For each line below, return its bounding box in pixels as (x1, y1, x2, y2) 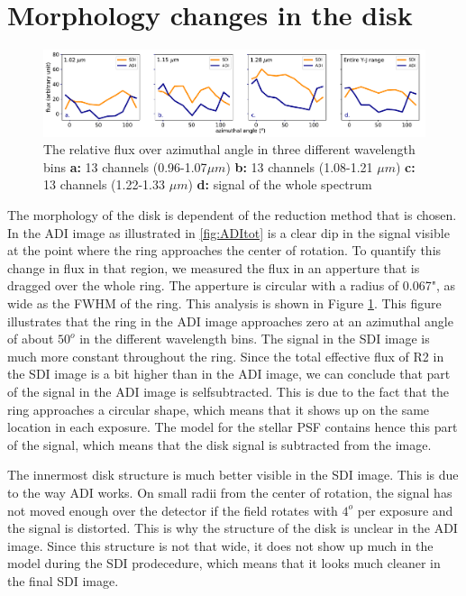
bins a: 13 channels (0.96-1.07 (43, 157, 207, 176)
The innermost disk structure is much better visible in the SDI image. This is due (7, 465, 459, 484)
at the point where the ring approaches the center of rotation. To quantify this (7, 241, 442, 260)
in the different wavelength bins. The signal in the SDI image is (79, 329, 430, 348)
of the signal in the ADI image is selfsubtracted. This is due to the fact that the (7, 382, 449, 400)
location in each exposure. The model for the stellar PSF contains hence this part (7, 417, 458, 436)
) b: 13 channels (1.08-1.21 (225, 157, 373, 176)
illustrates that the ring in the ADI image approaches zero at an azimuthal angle (7, 311, 453, 330)
